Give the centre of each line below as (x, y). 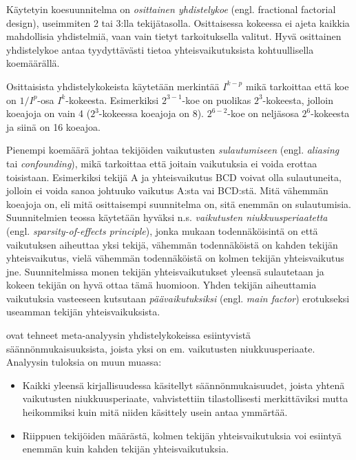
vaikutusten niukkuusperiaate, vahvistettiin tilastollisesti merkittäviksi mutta (185, 398)
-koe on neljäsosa (263, 113)
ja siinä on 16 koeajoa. (53, 126)
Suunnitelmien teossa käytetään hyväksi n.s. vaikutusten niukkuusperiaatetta (167, 217)
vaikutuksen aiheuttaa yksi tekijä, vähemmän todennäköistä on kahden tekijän (172, 244)
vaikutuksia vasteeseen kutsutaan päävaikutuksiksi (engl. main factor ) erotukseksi (178, 298)
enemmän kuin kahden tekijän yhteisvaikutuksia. (126, 449)
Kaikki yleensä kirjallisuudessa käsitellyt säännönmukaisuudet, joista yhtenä (184, 385)
